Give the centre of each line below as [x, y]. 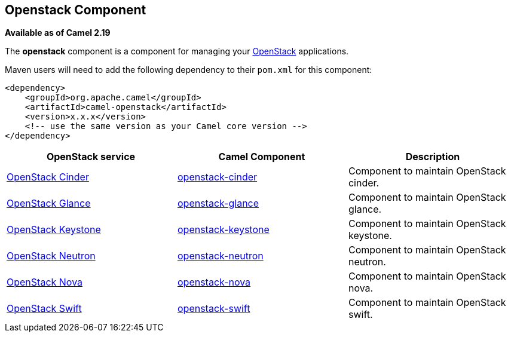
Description [433, 157]
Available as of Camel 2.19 [58, 33]
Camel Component [262, 157]
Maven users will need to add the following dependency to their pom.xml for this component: [189, 70]
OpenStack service [91, 157]
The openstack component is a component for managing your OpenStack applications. [177, 51]
